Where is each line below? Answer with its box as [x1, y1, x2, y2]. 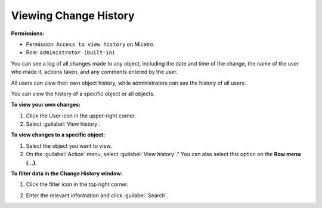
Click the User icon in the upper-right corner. [26, 112, 137, 119]
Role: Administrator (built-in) [26, 49, 116, 56]
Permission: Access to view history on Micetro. [26, 41, 155, 48]
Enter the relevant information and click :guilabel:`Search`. [26, 191, 169, 199]
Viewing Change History [11, 9, 135, 22]
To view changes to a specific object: [11, 131, 106, 138]
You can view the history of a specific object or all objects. [11, 90, 155, 97]
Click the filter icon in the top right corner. [26, 181, 129, 188]
